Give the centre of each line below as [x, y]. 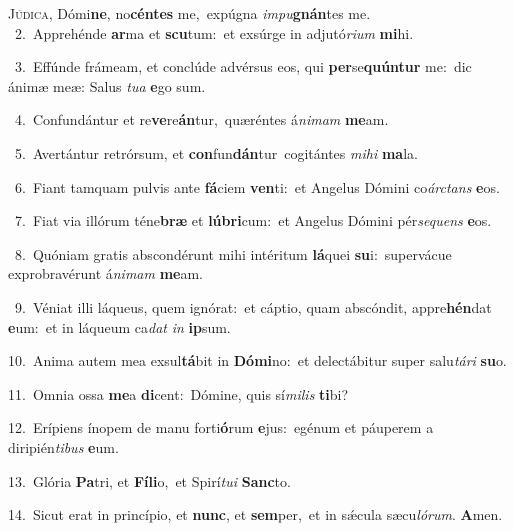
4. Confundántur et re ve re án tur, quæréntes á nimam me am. [201, 119]
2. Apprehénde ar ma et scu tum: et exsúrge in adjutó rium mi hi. [214, 32]
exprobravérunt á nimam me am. [106, 273]
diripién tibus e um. [63, 446]
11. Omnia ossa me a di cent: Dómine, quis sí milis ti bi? [178, 393]
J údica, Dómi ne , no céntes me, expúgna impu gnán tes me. [189, 13]
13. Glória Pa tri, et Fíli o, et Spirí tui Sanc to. [149, 480]
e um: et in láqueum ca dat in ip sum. [119, 326]
